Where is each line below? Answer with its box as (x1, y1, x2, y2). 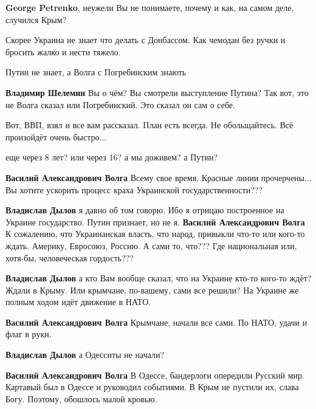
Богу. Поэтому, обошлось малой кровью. (5, 392, 157, 405)
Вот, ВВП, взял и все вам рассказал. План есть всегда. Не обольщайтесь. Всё (5, 119, 294, 131)
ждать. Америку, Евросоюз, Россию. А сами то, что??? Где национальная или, (5, 239, 297, 252)
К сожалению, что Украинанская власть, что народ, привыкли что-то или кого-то (5, 227, 305, 240)
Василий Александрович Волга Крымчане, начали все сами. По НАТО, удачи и (5, 315, 307, 328)
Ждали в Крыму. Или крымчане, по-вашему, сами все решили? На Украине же (5, 283, 299, 296)
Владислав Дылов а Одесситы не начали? (5, 348, 165, 361)
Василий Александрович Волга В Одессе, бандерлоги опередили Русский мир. (5, 368, 304, 381)
